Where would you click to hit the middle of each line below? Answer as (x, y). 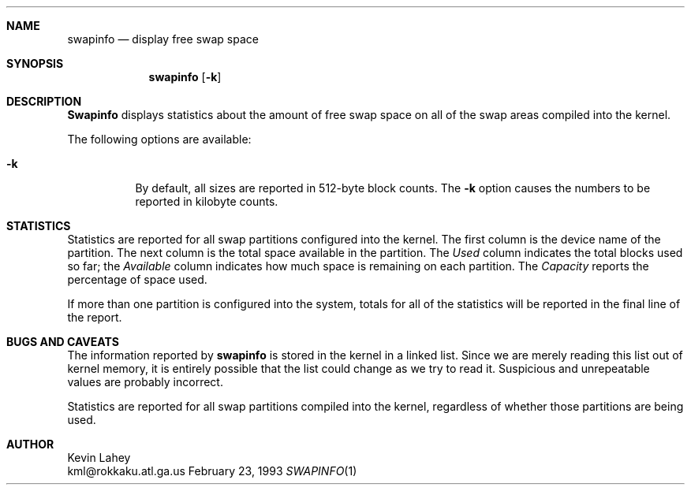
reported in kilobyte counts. (207, 201)
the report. (95, 317)
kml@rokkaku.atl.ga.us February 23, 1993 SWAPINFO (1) (212, 471)
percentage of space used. (137, 279)
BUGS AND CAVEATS (63, 342)
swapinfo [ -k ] (185, 77)
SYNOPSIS (35, 63)
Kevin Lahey (99, 458)
